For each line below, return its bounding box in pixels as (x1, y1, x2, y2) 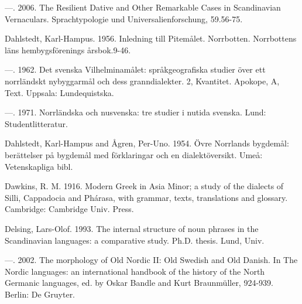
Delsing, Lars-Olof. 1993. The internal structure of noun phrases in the (5, 222, 259, 234)
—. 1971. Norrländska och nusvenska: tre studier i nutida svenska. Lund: (5, 106, 266, 118)
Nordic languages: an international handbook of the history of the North (5, 265, 265, 277)
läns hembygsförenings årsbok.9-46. (5, 43, 131, 56)
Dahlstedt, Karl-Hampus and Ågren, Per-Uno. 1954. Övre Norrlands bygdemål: (5, 137, 289, 149)
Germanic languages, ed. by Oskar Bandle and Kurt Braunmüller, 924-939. (5, 276, 273, 289)
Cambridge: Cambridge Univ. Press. (5, 203, 134, 215)
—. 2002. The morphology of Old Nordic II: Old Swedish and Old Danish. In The (5, 254, 298, 266)
